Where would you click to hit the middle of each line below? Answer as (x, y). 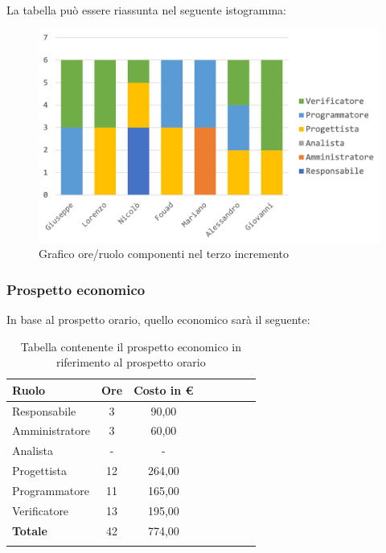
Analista (33, 451)
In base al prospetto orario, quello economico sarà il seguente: (158, 319)
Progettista (39, 471)
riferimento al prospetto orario (131, 362)
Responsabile (44, 410)
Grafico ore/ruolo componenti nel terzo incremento (164, 254)
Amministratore (51, 430)
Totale (30, 530)
